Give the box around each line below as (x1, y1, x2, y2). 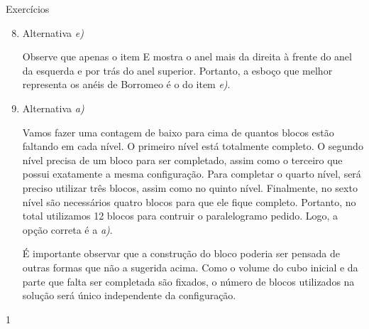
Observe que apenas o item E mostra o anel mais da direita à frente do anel (22, 49, 352, 64)
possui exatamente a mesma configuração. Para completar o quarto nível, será (22, 166, 361, 181)
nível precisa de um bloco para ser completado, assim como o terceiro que (22, 152, 343, 167)
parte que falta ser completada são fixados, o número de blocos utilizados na (22, 274, 355, 288)
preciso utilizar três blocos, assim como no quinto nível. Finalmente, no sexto (22, 180, 358, 195)
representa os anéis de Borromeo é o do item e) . (22, 77, 231, 92)
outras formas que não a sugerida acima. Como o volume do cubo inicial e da (22, 259, 358, 274)
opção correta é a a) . (22, 222, 113, 237)
